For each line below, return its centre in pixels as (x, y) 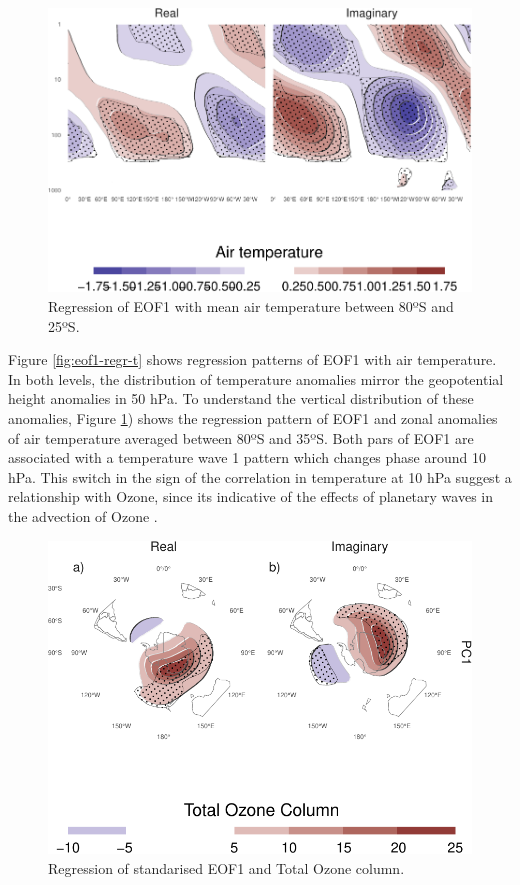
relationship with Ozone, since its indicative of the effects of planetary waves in (250, 496)
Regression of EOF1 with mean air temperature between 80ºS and (251, 305)
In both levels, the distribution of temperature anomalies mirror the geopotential (256, 378)
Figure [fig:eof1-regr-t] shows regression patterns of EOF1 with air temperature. (252, 359)
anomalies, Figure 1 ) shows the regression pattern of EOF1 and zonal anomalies (253, 417)
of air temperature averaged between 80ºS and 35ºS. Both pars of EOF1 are (241, 437)
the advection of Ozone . (83, 515)
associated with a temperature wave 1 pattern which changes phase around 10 (247, 457)
